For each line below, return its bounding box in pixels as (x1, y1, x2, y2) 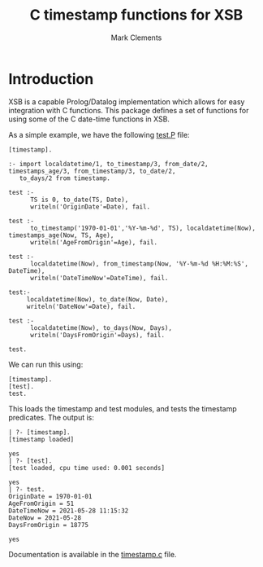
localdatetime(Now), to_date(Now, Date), (26, 295, 169, 303)
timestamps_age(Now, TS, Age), (8, 231, 114, 240)
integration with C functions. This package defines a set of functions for (8, 105, 249, 115)
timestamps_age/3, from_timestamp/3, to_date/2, (8, 167, 176, 175)
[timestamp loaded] (8, 435, 75, 443)
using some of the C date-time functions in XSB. (8, 114, 170, 124)
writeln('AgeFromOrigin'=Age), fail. (29, 238, 158, 246)
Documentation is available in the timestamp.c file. (8, 549, 177, 559)
